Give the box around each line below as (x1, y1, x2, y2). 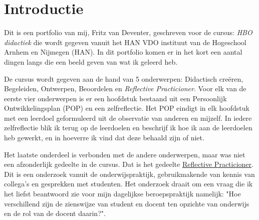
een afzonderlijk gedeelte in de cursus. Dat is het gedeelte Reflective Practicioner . (4, 159, 253, 169)
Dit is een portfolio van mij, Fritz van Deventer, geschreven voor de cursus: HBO (4, 27, 252, 38)
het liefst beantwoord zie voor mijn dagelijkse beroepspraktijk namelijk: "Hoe (4, 188, 241, 199)
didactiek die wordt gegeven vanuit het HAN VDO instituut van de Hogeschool (4, 37, 246, 47)
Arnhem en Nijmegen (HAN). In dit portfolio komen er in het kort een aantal (4, 47, 242, 57)
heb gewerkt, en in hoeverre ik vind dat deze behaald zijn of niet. (4, 132, 204, 143)
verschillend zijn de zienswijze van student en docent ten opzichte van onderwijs (4, 198, 249, 208)
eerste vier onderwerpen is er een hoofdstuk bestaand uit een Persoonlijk (4, 93, 227, 103)
